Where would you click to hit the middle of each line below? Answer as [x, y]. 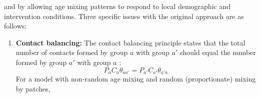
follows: [15, 26]
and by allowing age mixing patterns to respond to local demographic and [117, 6]
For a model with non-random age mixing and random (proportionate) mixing [136, 79]
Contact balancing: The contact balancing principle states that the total [130, 42]
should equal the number [218, 52]
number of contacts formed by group [72, 52]
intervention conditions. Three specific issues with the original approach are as [124, 16]
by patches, [33, 88]
